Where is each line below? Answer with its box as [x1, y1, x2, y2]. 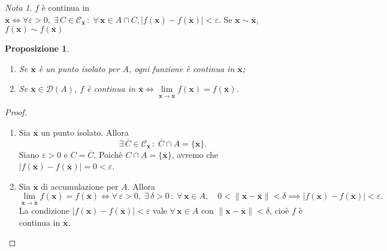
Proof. [5, 106, 27, 118]
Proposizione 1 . [5, 42, 69, 55]
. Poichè [93, 148, 123, 160]
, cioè [270, 204, 289, 217]
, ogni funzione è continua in [128, 62, 235, 74]
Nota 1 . [5, 1, 32, 13]
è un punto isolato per [38, 62, 120, 74]
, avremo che [171, 148, 219, 160]
